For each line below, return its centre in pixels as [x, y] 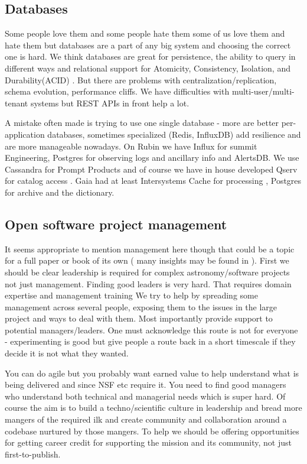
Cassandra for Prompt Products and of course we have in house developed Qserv [151, 169]
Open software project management [116, 224]
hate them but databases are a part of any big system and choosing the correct [148, 45]
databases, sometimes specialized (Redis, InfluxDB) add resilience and [174, 134]
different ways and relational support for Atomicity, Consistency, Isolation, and [148, 68]
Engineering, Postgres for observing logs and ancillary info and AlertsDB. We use [152, 158]
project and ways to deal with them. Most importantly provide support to [139, 318]
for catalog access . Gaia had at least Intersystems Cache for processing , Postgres [153, 181]
